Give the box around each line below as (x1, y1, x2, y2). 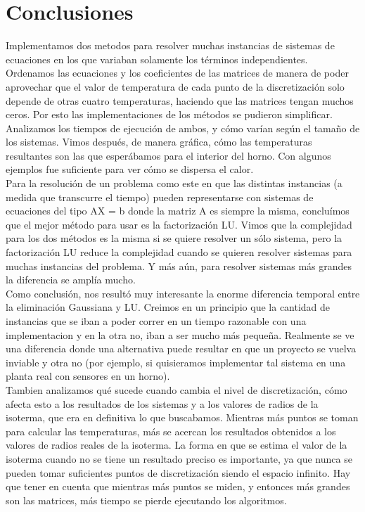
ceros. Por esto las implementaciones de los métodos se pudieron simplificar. (6, 107, 333, 122)
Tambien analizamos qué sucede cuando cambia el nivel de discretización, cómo (6, 382, 347, 397)
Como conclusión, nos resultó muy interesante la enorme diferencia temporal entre (6, 286, 360, 300)
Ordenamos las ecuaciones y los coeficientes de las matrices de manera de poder (6, 65, 349, 80)
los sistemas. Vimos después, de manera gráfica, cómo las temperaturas (6, 134, 312, 149)
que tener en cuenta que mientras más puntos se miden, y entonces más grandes (6, 479, 350, 494)
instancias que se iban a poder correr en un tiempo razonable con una (6, 314, 307, 328)
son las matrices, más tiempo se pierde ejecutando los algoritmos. (6, 492, 287, 507)
